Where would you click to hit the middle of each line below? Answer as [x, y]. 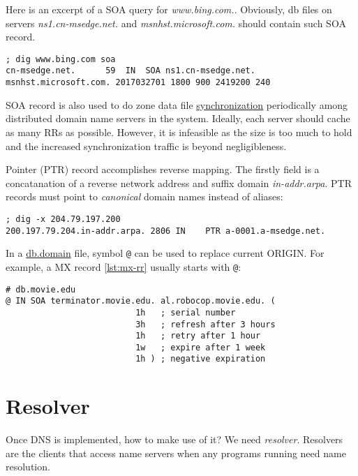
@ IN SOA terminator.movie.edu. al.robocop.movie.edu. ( [141, 301]
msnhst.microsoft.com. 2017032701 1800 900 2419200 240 [138, 83]
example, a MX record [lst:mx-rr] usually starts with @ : [124, 266]
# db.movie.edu [41, 289]
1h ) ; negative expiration [201, 359]
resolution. [28, 467]
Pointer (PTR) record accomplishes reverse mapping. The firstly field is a [163, 169]
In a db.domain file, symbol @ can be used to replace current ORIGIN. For [165, 253]
